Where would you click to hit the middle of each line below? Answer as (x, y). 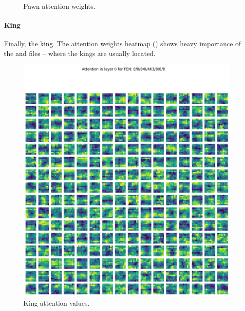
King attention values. (57, 303)
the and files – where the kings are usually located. (80, 53)
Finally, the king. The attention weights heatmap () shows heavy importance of (122, 44)
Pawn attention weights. (59, 6)
